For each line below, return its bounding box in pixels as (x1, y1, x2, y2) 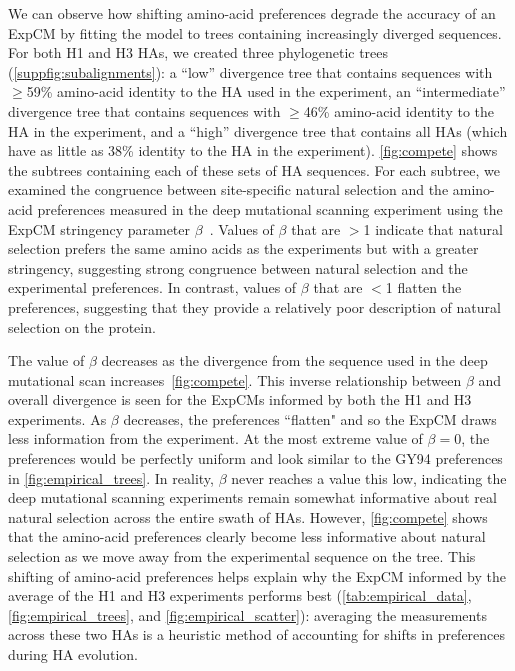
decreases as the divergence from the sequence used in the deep (101, 350, 488, 371)
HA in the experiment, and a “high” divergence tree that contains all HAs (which (8, 120, 508, 141)
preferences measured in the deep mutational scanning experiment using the (37, 198, 503, 219)
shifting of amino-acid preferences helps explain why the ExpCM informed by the (8, 565, 506, 586)
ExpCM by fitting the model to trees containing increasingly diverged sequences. (8, 22, 502, 43)
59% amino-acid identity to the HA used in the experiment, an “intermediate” (26, 81, 506, 102)
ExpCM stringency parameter (8, 218, 191, 239)
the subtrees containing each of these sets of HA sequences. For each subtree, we (8, 159, 500, 180)
